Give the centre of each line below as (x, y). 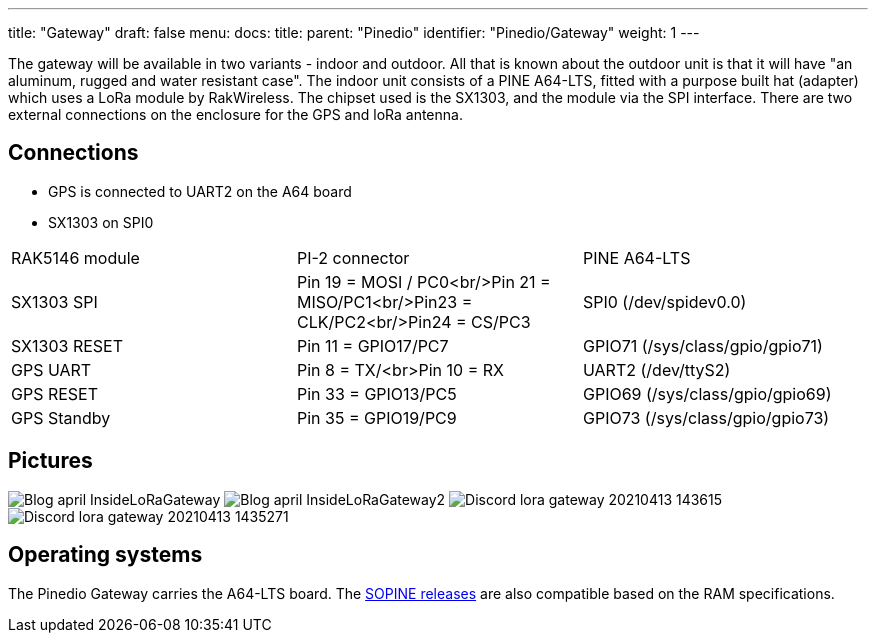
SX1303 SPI (54, 301)
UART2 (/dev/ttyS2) (656, 369)
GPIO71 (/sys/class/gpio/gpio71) (702, 345)
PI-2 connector (353, 257)
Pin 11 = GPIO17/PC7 (372, 345)
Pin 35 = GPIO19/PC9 (376, 417)
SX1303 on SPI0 (101, 222)
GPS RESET (55, 393)
